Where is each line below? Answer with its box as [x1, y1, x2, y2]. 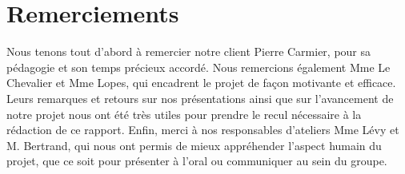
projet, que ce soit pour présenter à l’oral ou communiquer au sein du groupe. [6, 152, 387, 169]
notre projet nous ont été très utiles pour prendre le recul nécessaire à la [6, 105, 362, 122]
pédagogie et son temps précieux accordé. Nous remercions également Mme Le [6, 58, 391, 75]
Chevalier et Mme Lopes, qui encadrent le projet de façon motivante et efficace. [6, 74, 396, 91]
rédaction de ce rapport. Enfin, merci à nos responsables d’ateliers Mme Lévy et [6, 121, 399, 138]
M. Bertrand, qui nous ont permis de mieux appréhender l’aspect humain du [6, 136, 382, 153]
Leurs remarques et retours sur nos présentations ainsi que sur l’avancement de [6, 89, 394, 106]
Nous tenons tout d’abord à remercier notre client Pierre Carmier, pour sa [6, 43, 371, 60]
